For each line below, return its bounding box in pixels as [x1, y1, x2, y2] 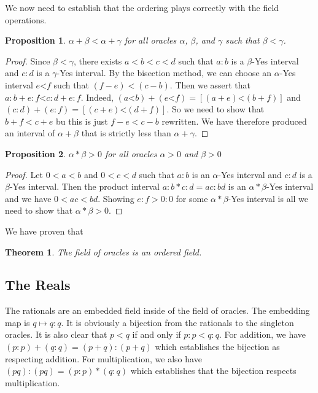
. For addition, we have [219, 328, 306, 341]
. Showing [98, 192, 134, 204]
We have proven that [5, 224, 83, 237]
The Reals [5, 275, 71, 294]
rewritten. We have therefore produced [161, 114, 307, 127]
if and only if [132, 328, 181, 341]
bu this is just [56, 114, 108, 127]
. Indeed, [80, 90, 114, 103]
